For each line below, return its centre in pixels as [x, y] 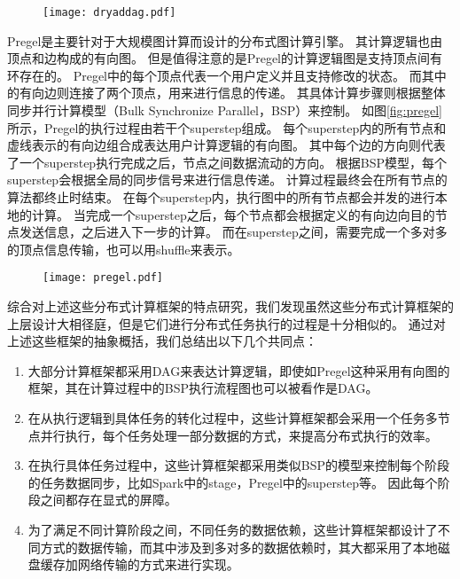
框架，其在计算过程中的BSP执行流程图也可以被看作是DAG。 [203, 388]
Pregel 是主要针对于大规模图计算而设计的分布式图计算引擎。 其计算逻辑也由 [225, 40]
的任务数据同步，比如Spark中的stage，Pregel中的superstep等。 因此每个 [233, 482]
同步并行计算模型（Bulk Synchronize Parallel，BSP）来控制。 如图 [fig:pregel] [225, 110]
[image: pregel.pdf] [103, 278]
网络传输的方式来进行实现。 [158, 564]
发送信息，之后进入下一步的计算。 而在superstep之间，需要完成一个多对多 [233, 232]
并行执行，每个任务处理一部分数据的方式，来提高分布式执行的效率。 [239, 435]
